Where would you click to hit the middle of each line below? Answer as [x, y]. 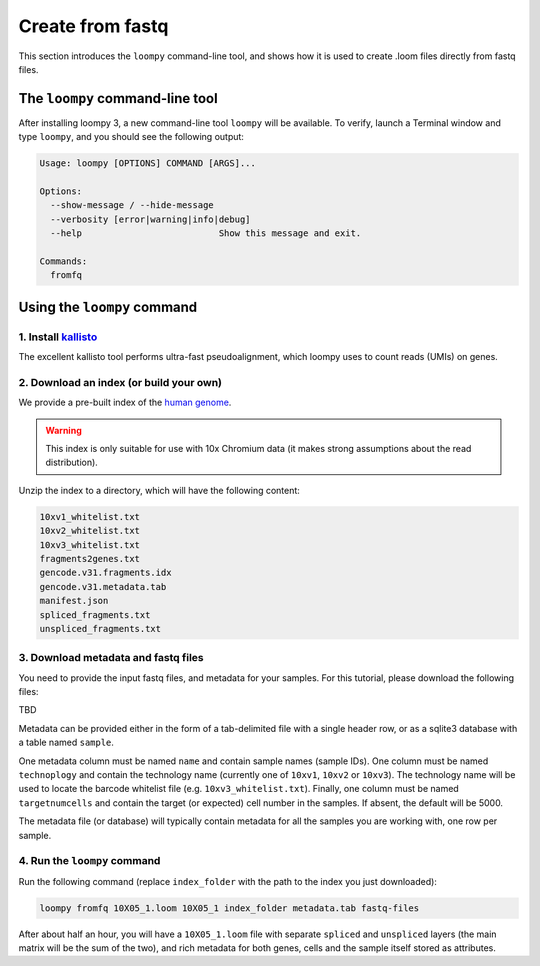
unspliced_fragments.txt [100, 628]
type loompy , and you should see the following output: [131, 137]
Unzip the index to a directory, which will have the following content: [159, 490]
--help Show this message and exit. [206, 233]
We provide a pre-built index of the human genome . [125, 402]
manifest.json [74, 601]
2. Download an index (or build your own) [120, 382]
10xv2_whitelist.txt [89, 531]
